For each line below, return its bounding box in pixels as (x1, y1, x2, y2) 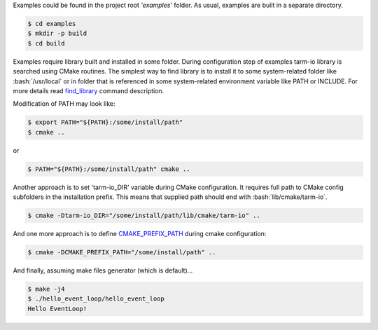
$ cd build (27, 39, 65, 47)
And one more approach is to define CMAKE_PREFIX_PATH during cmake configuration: (13, 230, 267, 238)
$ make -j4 (27, 284, 65, 293)
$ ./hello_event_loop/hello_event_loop (27, 295, 164, 303)
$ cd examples (27, 20, 76, 27)
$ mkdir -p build (27, 29, 87, 38)
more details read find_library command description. (13, 86, 164, 95)
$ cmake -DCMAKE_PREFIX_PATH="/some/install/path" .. (27, 248, 216, 256)
